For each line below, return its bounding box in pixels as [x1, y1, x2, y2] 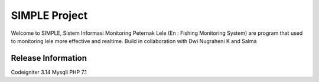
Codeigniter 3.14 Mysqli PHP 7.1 [11, 68, 87, 76]
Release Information [11, 53, 87, 63]
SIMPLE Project [11, 9, 88, 22]
